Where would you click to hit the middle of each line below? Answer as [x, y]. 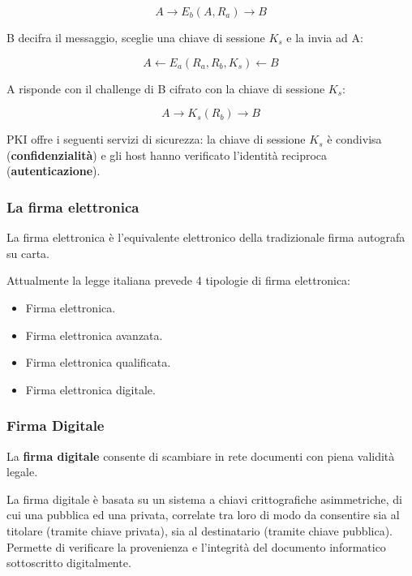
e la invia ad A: [325, 37]
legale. [22, 472]
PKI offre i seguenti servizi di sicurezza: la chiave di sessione [156, 139]
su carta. [28, 253]
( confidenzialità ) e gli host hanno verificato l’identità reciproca [167, 155]
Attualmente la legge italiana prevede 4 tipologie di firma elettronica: [179, 280]
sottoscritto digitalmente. [69, 563]
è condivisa [354, 139]
